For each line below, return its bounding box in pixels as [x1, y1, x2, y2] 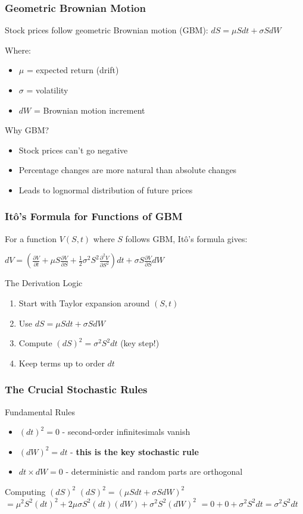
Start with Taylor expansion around [18, 296, 150, 309]
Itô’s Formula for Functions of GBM [5, 209, 183, 224]
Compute [18, 337, 52, 349]
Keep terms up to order [18, 356, 105, 369]
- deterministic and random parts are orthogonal [65, 465, 243, 478]
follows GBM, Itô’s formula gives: [125, 232, 248, 245]
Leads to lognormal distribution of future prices [18, 183, 193, 196]
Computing [5, 485, 46, 497]
